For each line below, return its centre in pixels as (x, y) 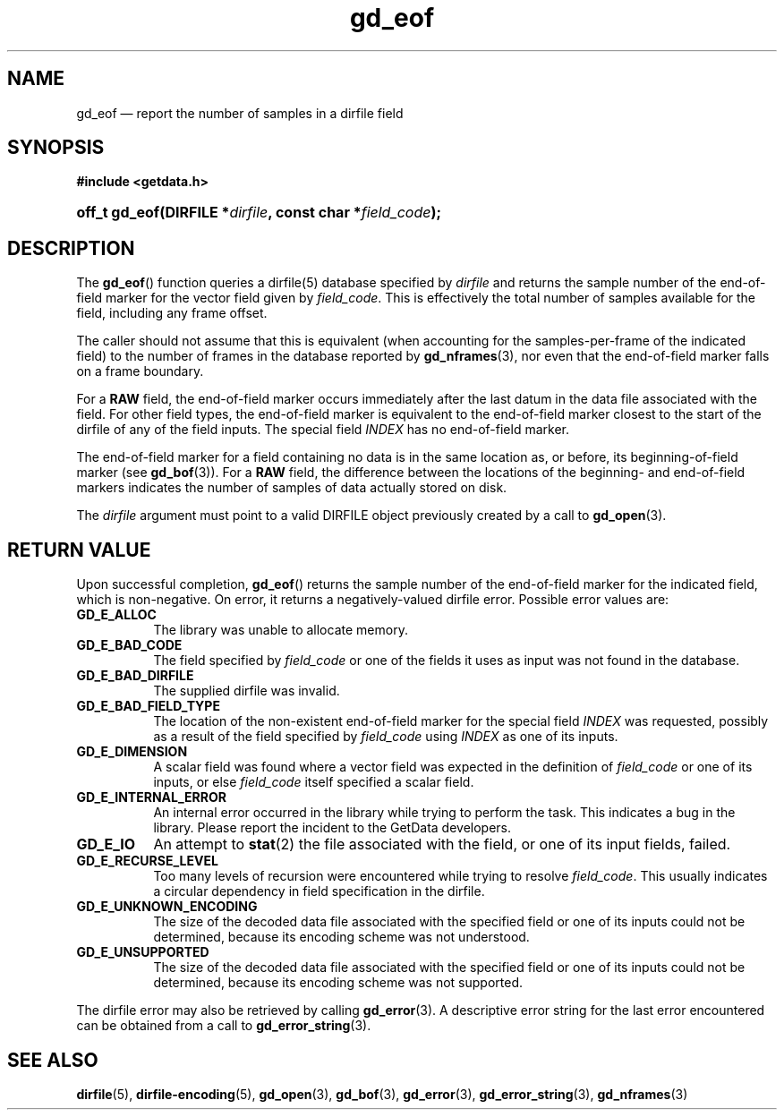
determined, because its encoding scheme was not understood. (341, 937)
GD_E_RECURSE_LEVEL (147, 861)
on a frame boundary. (140, 371)
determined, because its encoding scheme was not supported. (338, 983)
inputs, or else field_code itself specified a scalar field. (314, 782)
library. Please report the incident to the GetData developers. (332, 828)
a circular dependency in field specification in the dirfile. (319, 891)
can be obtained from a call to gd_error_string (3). (224, 1026)
